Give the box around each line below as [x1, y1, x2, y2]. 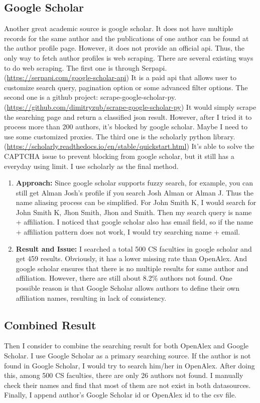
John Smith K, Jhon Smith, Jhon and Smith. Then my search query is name [16, 207, 252, 217]
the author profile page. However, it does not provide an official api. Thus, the [4, 43, 245, 53]
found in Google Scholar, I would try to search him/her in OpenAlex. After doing [4, 360, 255, 370]
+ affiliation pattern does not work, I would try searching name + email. [16, 227, 240, 237]
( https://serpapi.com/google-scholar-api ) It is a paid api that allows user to [4, 72, 236, 83]
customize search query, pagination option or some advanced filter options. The [4, 82, 248, 92]
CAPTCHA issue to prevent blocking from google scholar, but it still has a [4, 150, 234, 161]
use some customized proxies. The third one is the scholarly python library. [4, 131, 235, 141]
